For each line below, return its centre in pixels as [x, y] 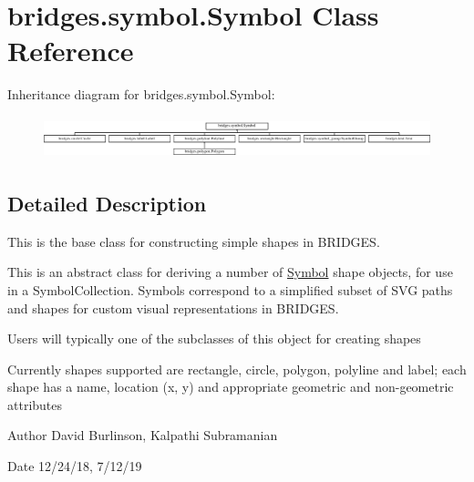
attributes [35, 404]
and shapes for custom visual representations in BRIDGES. [173, 308]
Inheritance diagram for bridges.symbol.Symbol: [141, 94]
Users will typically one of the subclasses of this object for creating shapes [214, 338]
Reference [71, 51]
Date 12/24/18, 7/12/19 [75, 466]
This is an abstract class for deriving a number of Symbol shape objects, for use [230, 272]
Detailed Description [107, 203]
